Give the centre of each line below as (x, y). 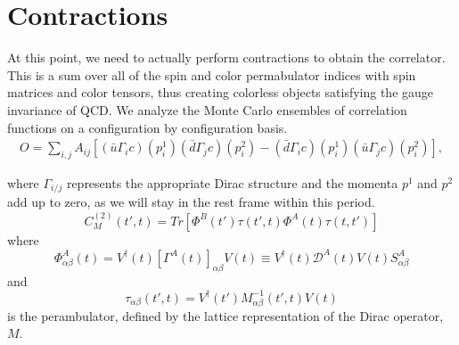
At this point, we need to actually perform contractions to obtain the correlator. (226, 57)
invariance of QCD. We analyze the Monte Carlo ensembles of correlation (207, 109)
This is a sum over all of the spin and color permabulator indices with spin (212, 74)
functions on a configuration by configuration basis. (148, 127)
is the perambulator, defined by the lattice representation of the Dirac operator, (225, 315)
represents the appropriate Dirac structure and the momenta (232, 182)
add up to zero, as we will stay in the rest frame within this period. (191, 202)
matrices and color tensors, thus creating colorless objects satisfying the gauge (221, 92)
